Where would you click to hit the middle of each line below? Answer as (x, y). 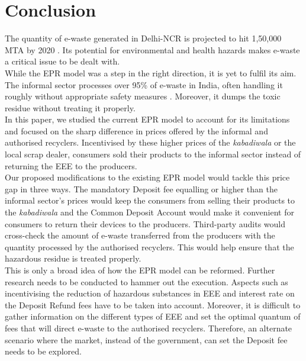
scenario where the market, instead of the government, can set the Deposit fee (146, 339)
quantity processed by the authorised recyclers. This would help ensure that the (149, 246)
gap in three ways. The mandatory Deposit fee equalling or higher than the (141, 188)
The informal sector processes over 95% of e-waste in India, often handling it (144, 84)
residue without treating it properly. (70, 107)
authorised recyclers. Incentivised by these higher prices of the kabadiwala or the (150, 142)
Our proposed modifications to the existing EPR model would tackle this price (147, 177)
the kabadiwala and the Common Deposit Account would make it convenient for (149, 212)
